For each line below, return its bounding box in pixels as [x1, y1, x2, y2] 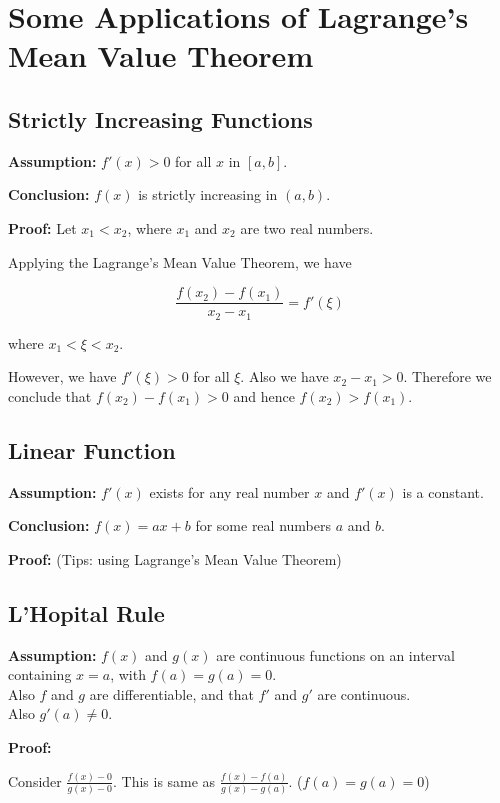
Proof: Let [8, 217, 77, 238]
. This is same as [112, 770, 216, 791]
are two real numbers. [240, 217, 374, 238]
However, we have [8, 366, 117, 387]
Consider [8, 770, 62, 791]
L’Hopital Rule [8, 597, 165, 628]
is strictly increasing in [138, 184, 278, 205]
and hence [233, 385, 295, 406]
